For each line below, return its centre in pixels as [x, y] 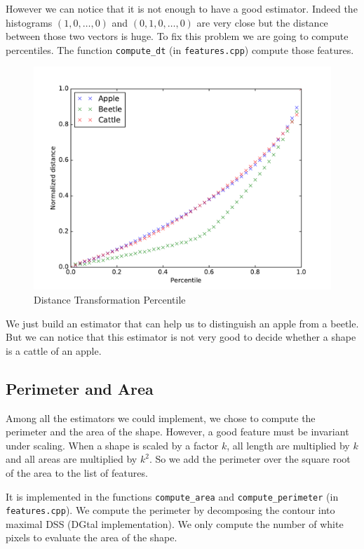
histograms [29, 22]
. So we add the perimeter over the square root [250, 459]
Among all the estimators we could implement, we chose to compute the [161, 418]
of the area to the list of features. [77, 472]
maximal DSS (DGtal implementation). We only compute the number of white [175, 523]
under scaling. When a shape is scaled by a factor [112, 445]
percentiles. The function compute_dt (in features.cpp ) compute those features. [180, 49]
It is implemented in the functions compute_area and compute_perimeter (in [172, 496]
